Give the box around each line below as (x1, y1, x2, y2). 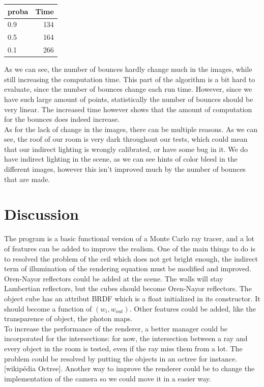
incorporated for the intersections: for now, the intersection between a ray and (4, 333, 248, 344)
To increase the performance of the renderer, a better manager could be (4, 323, 228, 333)
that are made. (4, 173, 50, 184)
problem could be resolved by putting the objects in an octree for (4, 353, 208, 364)
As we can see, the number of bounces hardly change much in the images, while (4, 64, 252, 74)
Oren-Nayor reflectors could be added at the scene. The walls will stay (4, 273, 223, 283)
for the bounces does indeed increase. (4, 114, 120, 124)
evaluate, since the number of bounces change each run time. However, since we (4, 84, 252, 94)
